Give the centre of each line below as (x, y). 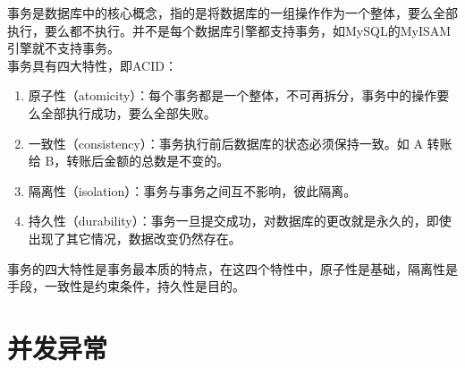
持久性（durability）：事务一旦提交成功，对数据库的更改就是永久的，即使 (240, 221)
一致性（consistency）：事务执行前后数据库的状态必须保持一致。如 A (225, 143)
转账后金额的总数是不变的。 (148, 161)
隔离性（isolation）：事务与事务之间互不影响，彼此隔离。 (192, 190)
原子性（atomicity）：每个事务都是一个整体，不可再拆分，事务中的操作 (232, 95)
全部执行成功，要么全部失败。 (128, 112)
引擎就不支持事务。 (63, 48)
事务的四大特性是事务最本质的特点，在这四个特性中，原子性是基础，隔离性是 (232, 268)
